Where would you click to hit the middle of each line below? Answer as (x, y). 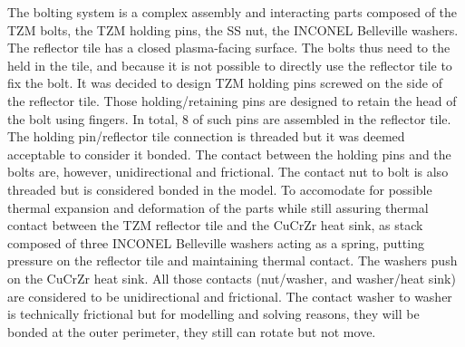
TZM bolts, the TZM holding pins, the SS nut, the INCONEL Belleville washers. (233, 29)
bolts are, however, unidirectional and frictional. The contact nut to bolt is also (228, 172)
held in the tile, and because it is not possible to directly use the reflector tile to (230, 65)
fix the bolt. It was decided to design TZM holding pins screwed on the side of (225, 83)
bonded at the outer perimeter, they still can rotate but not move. (192, 331)
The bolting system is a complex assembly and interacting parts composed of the (232, 12)
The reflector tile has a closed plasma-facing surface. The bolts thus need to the (229, 48)
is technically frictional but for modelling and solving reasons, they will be (213, 314)
